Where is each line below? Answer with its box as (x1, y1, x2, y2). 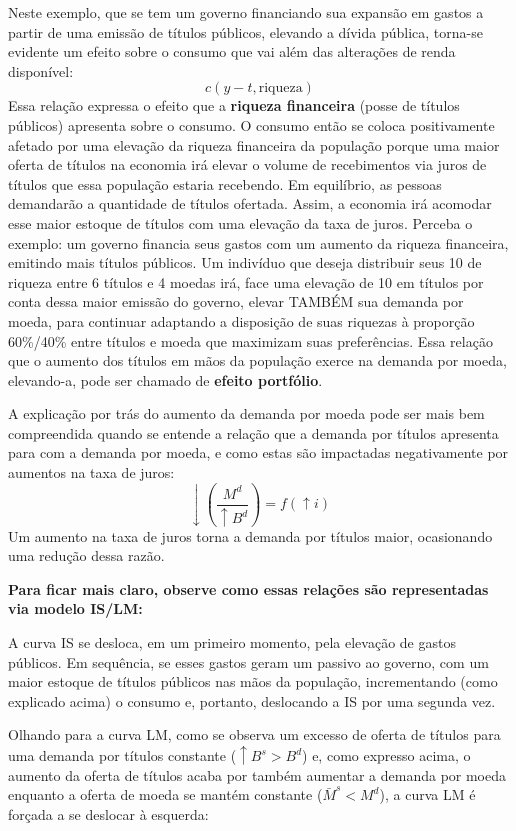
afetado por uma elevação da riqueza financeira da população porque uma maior (8, 134, 500, 155)
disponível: (8, 60, 74, 81)
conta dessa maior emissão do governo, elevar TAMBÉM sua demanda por (8, 291, 464, 312)
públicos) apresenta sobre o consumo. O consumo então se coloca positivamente (8, 114, 495, 135)
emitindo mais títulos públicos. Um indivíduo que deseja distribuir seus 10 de (8, 252, 482, 273)
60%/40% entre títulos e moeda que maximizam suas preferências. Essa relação (8, 330, 493, 351)
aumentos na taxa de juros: (8, 462, 175, 483)
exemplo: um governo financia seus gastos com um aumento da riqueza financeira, (8, 232, 509, 253)
